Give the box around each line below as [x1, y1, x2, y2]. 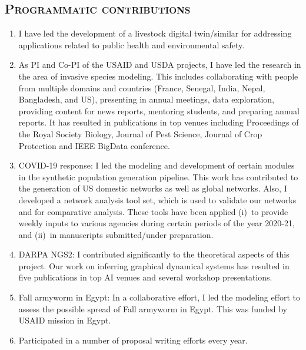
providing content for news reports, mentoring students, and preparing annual [18, 104, 300, 117]
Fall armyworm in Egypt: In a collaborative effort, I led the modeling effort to [18, 291, 300, 303]
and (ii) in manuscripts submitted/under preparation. [18, 228, 214, 240]
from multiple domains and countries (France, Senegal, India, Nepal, [18, 81, 265, 94]
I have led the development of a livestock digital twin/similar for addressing [18, 27, 292, 39]
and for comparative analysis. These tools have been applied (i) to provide [18, 205, 288, 217]
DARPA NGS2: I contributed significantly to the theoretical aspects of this [18, 248, 290, 260]
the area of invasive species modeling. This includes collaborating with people [18, 70, 298, 82]
